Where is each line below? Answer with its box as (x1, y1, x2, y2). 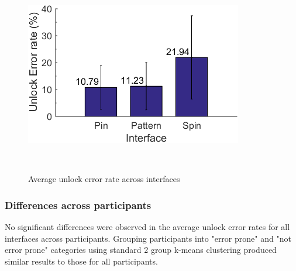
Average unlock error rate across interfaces (28, 173, 180, 185)
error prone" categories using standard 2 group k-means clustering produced (5, 243, 277, 256)
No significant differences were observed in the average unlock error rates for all (5, 221, 290, 232)
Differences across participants (5, 197, 152, 212)
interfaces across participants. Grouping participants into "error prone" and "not (5, 232, 291, 244)
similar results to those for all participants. (5, 255, 158, 267)
